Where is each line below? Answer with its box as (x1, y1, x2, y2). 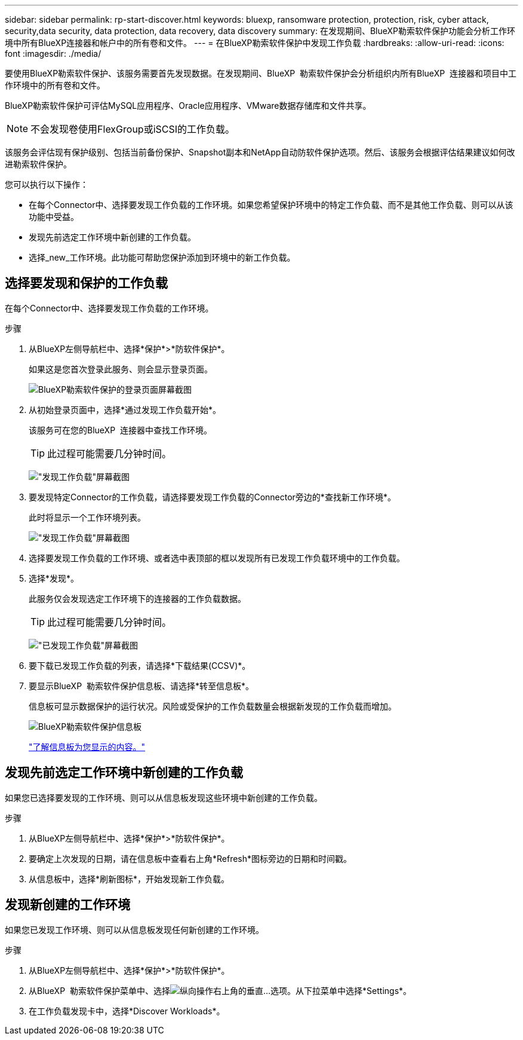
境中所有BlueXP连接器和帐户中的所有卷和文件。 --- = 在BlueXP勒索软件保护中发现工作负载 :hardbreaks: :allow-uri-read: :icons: (5, 38, 504, 48)
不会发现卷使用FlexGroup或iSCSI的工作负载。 (30, 123, 235, 135)
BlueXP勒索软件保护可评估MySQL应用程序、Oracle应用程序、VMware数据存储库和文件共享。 (5, 100, 371, 111)
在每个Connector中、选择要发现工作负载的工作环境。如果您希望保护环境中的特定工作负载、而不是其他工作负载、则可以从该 (29, 200, 513, 210)
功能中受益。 (29, 212, 79, 222)
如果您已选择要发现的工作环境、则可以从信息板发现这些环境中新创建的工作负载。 (5, 792, 322, 803)
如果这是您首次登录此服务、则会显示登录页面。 (29, 363, 213, 374)
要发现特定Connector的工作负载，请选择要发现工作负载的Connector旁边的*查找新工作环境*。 (29, 491, 396, 502)
